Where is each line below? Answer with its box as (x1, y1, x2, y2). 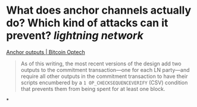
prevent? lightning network (6, 29, 144, 42)
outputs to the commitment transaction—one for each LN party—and (20, 66, 190, 73)
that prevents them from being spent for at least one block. (20, 85, 165, 92)
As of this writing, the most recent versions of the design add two (20, 60, 182, 67)
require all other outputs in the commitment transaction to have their (20, 73, 189, 80)
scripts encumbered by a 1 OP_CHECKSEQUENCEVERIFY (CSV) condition (20, 78, 188, 86)
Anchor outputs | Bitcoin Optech (6, 48, 85, 55)
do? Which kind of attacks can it (6, 16, 168, 30)
